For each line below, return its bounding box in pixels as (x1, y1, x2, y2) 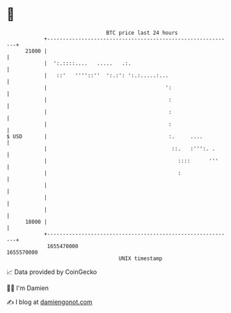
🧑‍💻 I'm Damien (6, 284, 49, 292)
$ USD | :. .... (6, 132, 203, 140)
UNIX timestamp (118, 254, 163, 262)
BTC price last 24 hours (106, 29, 178, 36)
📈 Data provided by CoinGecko (6, 268, 97, 276)
